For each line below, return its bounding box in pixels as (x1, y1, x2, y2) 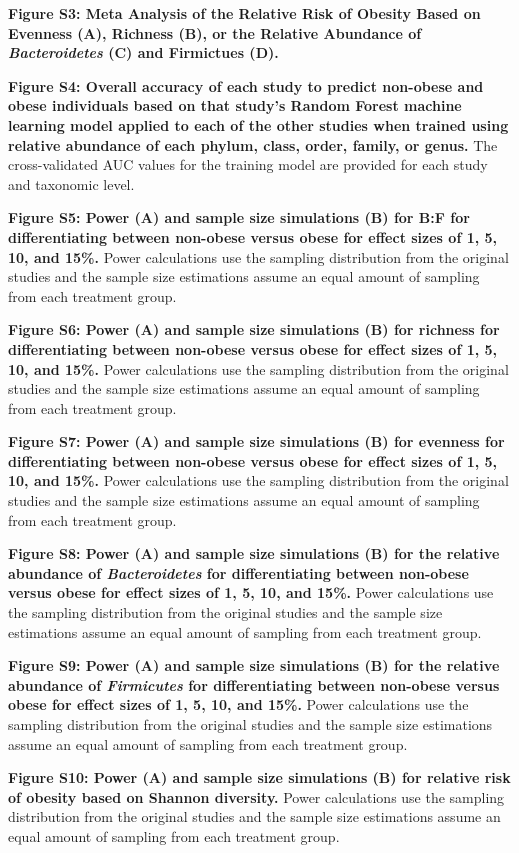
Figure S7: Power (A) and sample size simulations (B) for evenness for (8, 431, 505, 452)
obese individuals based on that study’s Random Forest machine (8, 95, 462, 116)
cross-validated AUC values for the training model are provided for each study (8, 154, 488, 175)
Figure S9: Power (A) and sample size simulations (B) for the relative (8, 655, 500, 676)
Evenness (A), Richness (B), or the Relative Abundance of (8, 22, 422, 43)
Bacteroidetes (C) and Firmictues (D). (8, 42, 279, 63)
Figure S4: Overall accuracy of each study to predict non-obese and (8, 75, 484, 96)
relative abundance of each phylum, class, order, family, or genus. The (8, 134, 498, 155)
